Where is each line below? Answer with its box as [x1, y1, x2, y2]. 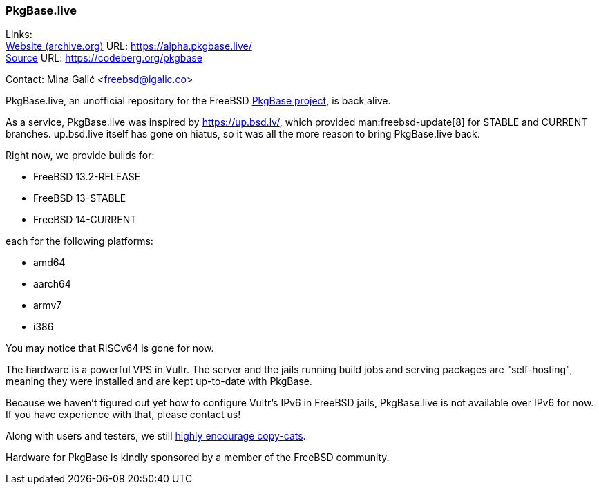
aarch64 [33, 278, 71, 290]
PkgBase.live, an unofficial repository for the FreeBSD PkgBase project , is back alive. [6, 95, 391, 107]
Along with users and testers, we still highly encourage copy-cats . [6, 430, 306, 442]
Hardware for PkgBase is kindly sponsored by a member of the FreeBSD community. [6, 451, 390, 464]
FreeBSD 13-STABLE [33, 192, 126, 205]
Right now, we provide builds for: [6, 149, 155, 162]
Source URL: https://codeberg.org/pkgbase [6, 52, 202, 64]
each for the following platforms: [6, 235, 153, 247]
